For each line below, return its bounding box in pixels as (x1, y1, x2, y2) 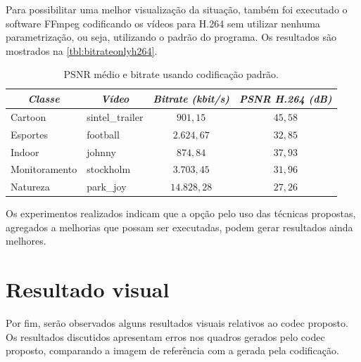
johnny (87, 144, 116, 159)
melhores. (6, 233, 46, 248)
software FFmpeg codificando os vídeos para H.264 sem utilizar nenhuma (6, 15, 320, 30)
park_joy (87, 179, 127, 194)
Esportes (11, 127, 48, 141)
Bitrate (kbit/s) (153, 91, 229, 105)
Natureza (11, 179, 50, 194)
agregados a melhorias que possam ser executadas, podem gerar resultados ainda (6, 219, 353, 234)
